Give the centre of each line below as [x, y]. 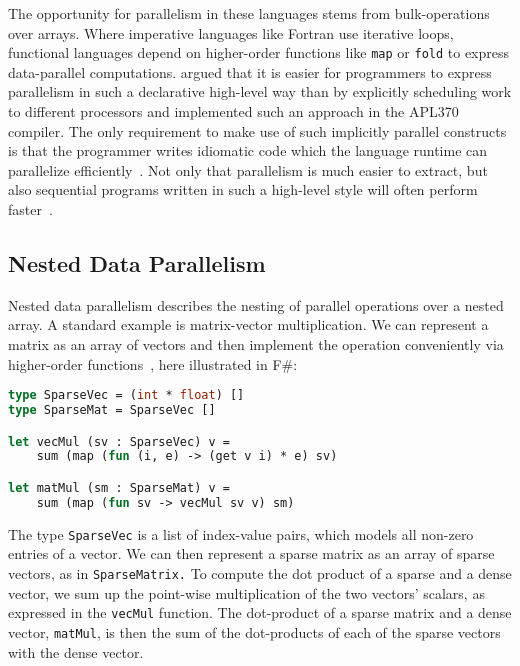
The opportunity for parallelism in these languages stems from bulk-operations [249, 13]
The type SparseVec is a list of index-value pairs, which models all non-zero [241, 533]
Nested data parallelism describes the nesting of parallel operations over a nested [256, 304]
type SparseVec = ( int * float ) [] [126, 395]
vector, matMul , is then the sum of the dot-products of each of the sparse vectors [254, 631]
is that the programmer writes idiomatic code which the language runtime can [248, 150]
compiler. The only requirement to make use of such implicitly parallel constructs [257, 130]
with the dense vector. [76, 651]
